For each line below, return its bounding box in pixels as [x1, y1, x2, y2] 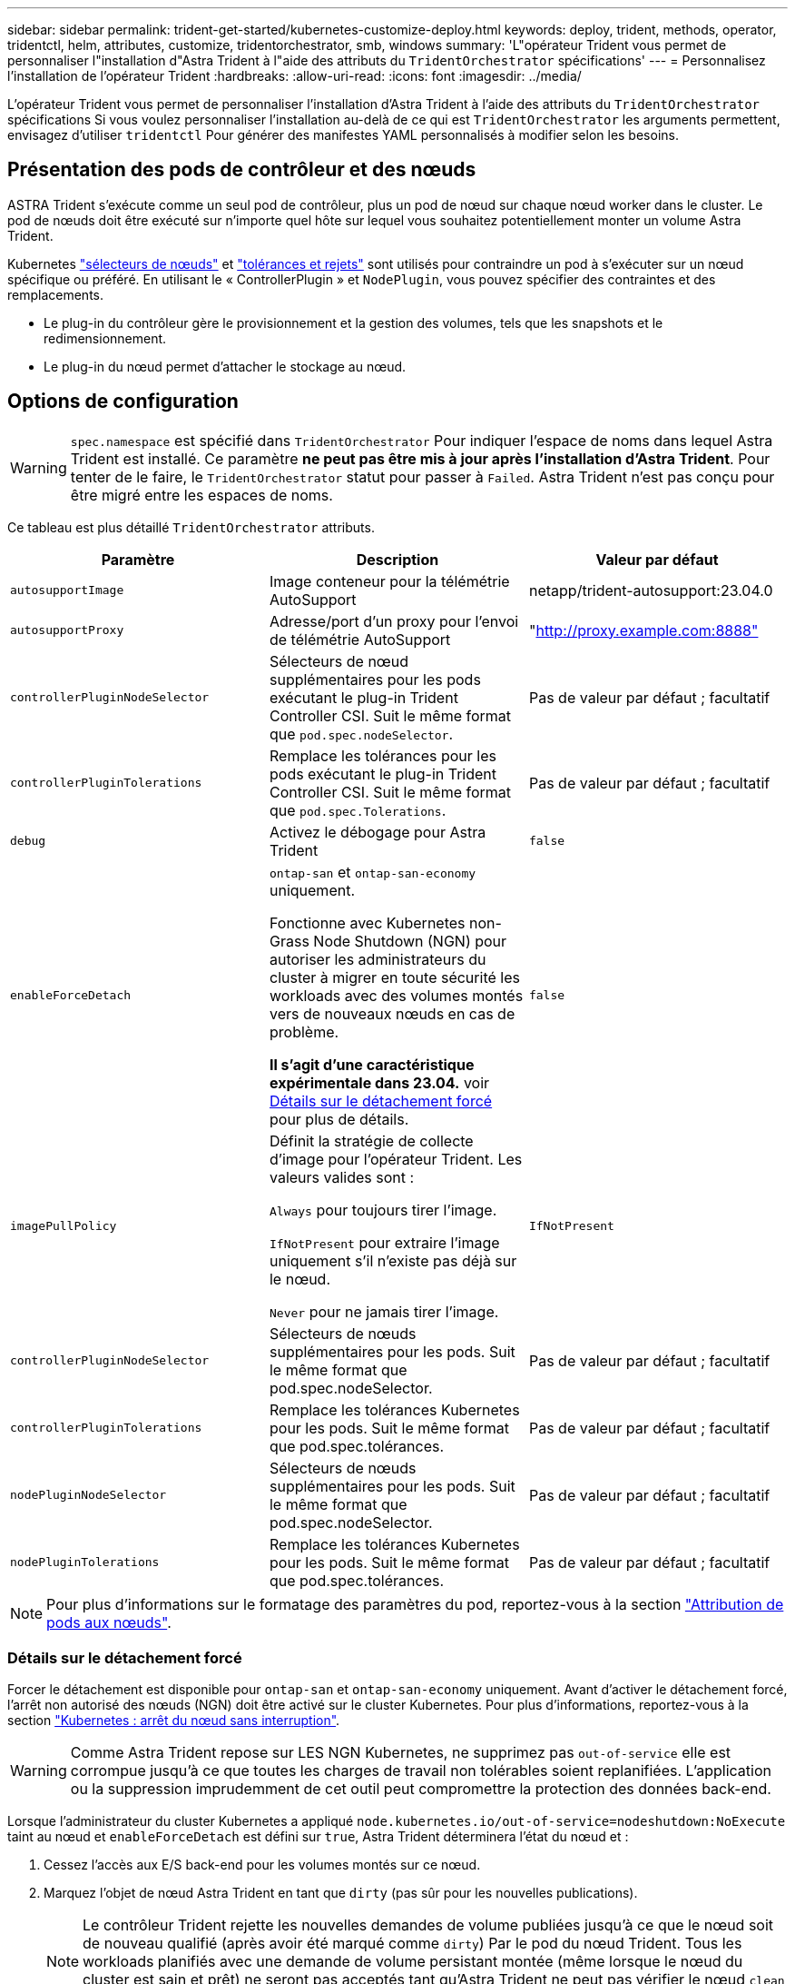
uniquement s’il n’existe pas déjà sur [269, 1251, 517, 1270]
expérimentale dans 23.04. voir [269, 1073, 490, 1092]
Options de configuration [7, 390, 239, 413]
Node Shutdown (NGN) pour [313, 931, 507, 950]
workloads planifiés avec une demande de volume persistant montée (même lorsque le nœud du [83, 1952, 743, 1971]
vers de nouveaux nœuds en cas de [269, 1004, 515, 1023]
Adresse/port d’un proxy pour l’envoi [269, 611, 519, 630]
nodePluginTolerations [10, 1555, 160, 1570]
